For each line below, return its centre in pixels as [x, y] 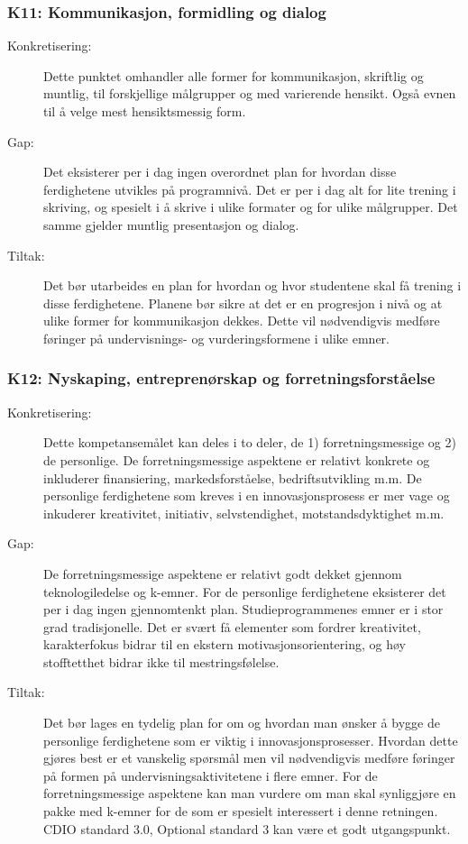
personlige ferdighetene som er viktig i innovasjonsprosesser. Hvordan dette [251, 740]
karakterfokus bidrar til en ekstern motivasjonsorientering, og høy [225, 644]
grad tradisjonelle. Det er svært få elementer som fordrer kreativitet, [232, 626]
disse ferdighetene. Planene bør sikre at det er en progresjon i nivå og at [243, 303]
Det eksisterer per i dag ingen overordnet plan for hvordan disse [220, 172]
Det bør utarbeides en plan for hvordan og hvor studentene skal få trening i [252, 285]
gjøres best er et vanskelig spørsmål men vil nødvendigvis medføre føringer [249, 758]
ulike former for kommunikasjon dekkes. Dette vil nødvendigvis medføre [242, 321]
